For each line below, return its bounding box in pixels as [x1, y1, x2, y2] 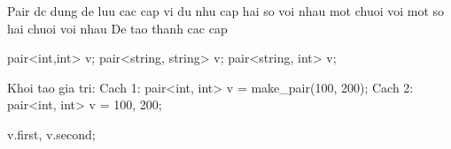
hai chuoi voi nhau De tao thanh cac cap [7, 19, 228, 37]
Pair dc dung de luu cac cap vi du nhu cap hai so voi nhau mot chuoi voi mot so [7, 2, 445, 19]
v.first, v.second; [7, 124, 96, 143]
